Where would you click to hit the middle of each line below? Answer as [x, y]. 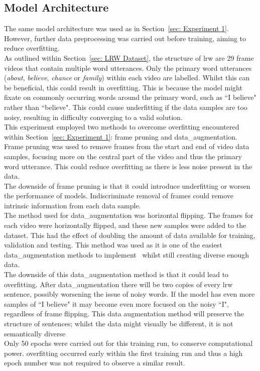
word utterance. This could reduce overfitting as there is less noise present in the [128, 166]
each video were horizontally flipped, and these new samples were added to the [125, 225]
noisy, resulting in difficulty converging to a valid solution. [93, 117]
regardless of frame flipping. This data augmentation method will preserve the [124, 314]
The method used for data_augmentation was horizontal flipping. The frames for [129, 215]
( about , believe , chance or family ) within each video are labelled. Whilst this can [127, 78]
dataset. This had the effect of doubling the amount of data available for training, [130, 235]
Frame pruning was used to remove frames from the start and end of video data [127, 146]
